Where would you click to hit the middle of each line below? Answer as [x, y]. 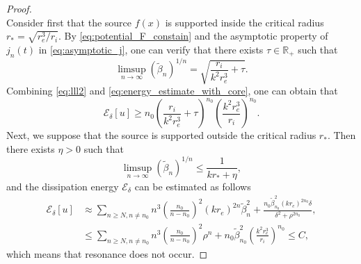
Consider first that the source [69, 22]
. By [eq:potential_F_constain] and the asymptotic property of [193, 36]
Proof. [19, 8]
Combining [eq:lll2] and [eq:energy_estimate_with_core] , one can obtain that [172, 91]
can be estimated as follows [193, 186]
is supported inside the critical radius [244, 22]
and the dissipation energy [63, 186]
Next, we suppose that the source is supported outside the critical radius [161, 135]
